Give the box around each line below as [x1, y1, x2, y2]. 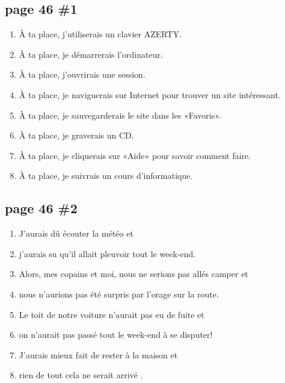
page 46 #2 [5, 199, 78, 217]
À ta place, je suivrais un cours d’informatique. [19, 169, 193, 182]
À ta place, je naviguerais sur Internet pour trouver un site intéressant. [19, 88, 281, 101]
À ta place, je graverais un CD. [19, 129, 134, 142]
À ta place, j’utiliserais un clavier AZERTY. [19, 28, 182, 40]
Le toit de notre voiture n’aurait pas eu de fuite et [19, 308, 204, 320]
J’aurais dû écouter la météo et [19, 227, 133, 240]
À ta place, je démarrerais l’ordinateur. [19, 48, 163, 60]
